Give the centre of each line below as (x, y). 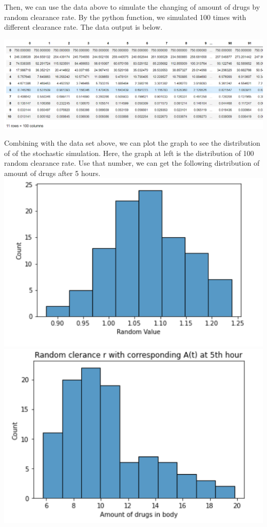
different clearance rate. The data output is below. (83, 27)
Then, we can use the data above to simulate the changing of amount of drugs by (132, 7)
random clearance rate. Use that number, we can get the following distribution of (132, 163)
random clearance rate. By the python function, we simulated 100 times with (125, 17)
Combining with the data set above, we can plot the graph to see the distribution (132, 143)
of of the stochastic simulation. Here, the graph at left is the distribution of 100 (129, 153)
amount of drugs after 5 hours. (52, 173)
